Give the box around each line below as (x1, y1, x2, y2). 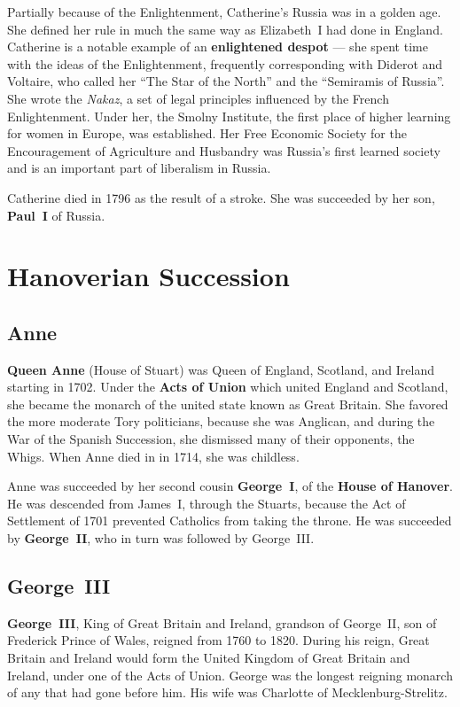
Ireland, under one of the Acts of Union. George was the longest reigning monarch (7, 665, 453, 684)
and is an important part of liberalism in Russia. (7, 159, 271, 177)
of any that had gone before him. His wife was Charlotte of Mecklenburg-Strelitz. (7, 683, 448, 702)
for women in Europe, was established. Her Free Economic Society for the (7, 124, 407, 143)
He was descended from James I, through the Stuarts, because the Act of (7, 493, 406, 512)
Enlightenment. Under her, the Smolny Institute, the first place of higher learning (7, 106, 451, 125)
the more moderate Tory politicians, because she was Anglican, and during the (7, 412, 435, 431)
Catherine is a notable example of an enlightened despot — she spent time (7, 37, 428, 56)
